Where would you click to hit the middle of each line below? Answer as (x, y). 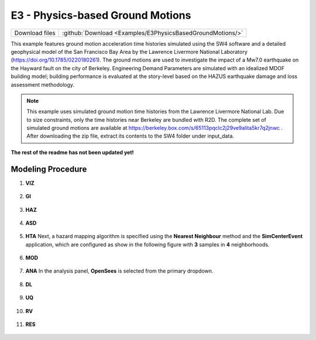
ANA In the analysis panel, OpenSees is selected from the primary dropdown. (119, 271)
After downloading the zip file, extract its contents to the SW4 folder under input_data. (130, 136)
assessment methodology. (43, 84)
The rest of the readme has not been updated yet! (72, 152)
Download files (35, 33)
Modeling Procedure (49, 169)
